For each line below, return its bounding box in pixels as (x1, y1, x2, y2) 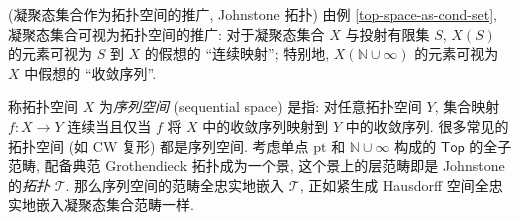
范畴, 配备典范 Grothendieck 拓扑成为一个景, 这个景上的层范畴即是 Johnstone (8, 155, 505, 176)
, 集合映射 (434, 96, 500, 117)
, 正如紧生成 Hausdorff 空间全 (299, 174, 489, 195)
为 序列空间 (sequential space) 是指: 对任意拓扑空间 (98, 96, 422, 117)
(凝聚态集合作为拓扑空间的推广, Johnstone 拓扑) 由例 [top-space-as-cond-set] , (8, 4, 497, 24)
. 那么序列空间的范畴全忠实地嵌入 (65, 174, 285, 195)
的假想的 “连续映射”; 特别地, (144, 43, 330, 64)
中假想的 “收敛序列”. (24, 62, 157, 83)
